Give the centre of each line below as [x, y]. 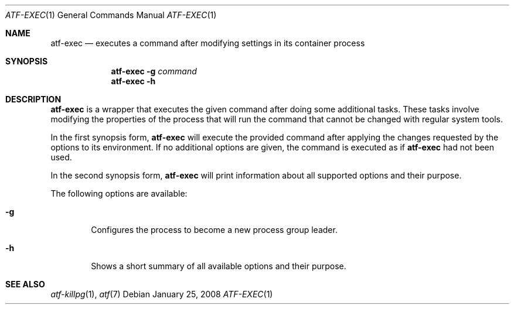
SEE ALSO [25, 284]
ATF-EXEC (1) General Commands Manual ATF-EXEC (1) [111, 15]
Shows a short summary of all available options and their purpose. [219, 266]
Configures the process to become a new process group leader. [214, 230]
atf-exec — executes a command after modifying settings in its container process [208, 43]
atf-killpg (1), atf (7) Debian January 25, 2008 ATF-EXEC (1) [162, 294]
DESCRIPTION [33, 99]
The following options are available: [119, 193]
